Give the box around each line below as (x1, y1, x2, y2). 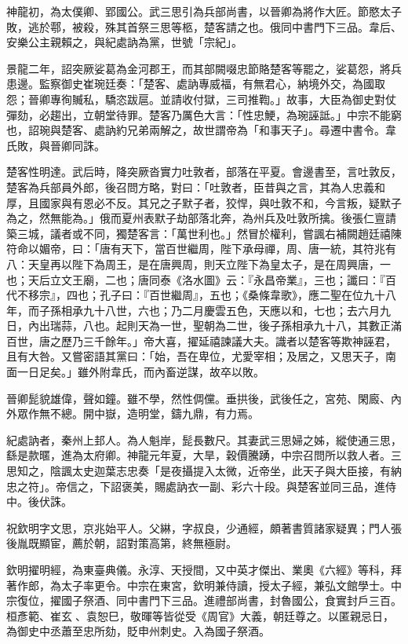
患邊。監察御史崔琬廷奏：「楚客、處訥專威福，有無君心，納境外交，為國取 (6, 75, 385, 92)
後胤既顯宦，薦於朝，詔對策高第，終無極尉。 (6, 535, 237, 551)
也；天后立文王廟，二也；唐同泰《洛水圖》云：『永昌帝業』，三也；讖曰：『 (6, 271, 385, 287)
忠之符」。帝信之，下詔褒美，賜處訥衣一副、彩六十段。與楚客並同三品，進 (6, 478, 385, 494)
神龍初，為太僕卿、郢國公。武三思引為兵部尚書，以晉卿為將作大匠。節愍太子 (6, 3, 402, 19)
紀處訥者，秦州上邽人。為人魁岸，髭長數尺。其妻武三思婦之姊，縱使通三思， (6, 431, 402, 448)
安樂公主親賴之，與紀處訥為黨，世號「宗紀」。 (6, 34, 242, 50)
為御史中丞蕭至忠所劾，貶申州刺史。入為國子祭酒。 (6, 623, 270, 639)
